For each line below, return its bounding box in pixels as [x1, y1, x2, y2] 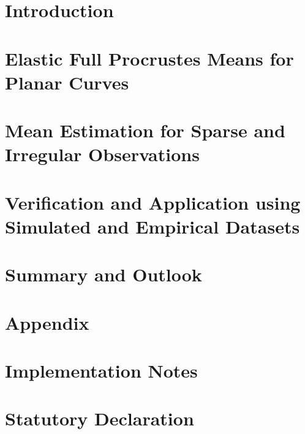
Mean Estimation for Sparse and [5, 118, 285, 143]
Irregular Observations [5, 142, 200, 167]
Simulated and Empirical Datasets [5, 213, 300, 238]
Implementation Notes [5, 358, 198, 383]
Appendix [5, 310, 89, 335]
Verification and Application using [5, 189, 301, 215]
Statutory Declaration [5, 406, 194, 431]
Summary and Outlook [5, 262, 202, 287]
